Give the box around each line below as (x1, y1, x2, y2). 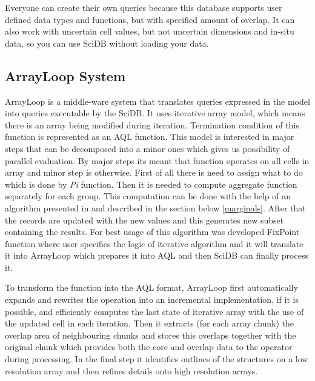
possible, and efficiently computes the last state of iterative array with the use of (5, 305, 304, 317)
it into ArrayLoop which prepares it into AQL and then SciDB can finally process (5, 249, 308, 262)
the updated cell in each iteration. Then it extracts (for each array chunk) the (5, 317, 294, 330)
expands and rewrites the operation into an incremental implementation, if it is (5, 293, 299, 306)
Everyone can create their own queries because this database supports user (5, 1, 282, 13)
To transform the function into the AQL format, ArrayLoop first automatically (5, 281, 298, 294)
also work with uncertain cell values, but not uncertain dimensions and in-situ (5, 25, 294, 38)
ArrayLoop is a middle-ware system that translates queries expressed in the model (5, 94, 310, 107)
